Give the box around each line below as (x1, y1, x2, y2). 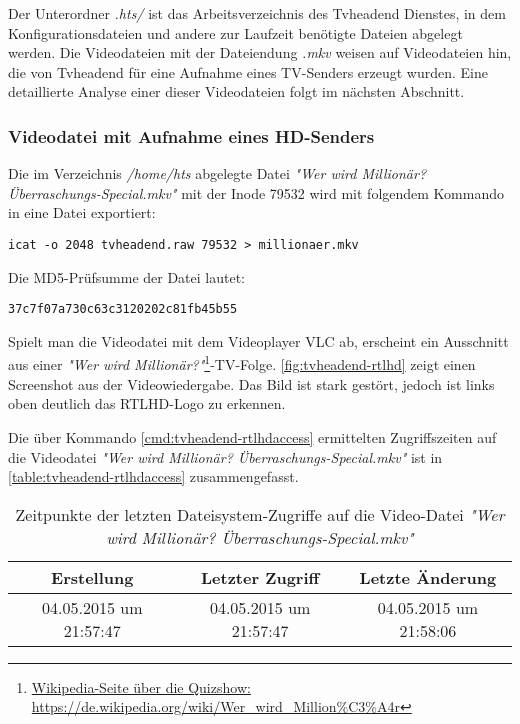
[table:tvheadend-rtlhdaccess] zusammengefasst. (8, 466, 299, 487)
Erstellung (51, 565, 134, 589)
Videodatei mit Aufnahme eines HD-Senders (8, 123, 375, 148)
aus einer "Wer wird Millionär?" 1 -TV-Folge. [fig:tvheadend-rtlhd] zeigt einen (8, 351, 476, 375)
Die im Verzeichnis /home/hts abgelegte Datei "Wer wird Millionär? (8, 163, 427, 184)
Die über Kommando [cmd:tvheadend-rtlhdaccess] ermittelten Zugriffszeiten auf (8, 426, 497, 447)
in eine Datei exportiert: (8, 202, 156, 223)
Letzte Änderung (359, 565, 497, 589)
